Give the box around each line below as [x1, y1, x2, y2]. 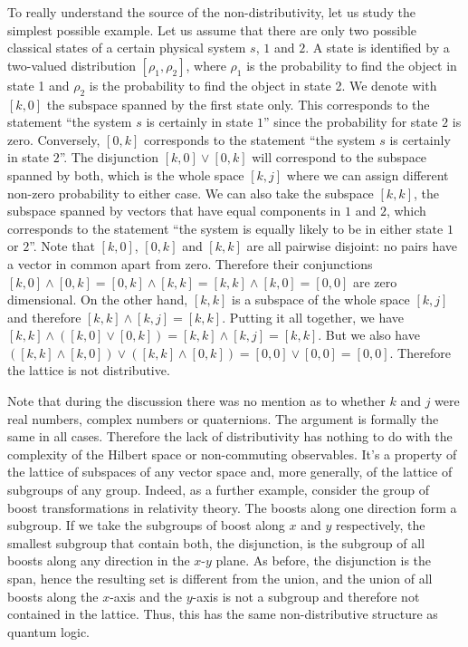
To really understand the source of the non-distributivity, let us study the [7, 3, 415, 21]
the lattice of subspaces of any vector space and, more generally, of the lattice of [7, 462, 453, 481]
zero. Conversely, [7, 130, 100, 149]
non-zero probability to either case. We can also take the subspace [7, 183, 374, 202]
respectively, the [335, 516, 425, 535]
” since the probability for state [263, 112, 438, 131]
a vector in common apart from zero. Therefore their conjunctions [7, 254, 373, 273]
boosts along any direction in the [7, 551, 190, 570]
